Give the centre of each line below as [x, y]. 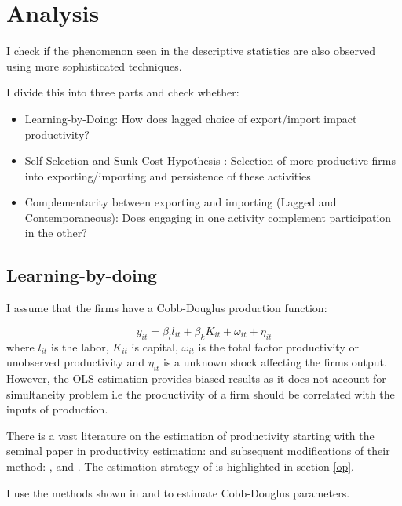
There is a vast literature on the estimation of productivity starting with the [190, 435]
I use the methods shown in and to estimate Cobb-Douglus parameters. [178, 492]
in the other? [56, 233]
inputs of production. [57, 409]
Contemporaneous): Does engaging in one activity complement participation [208, 217]
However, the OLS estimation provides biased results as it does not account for [196, 379]
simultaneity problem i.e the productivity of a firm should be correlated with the [201, 393]
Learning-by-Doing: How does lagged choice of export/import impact [191, 118]
